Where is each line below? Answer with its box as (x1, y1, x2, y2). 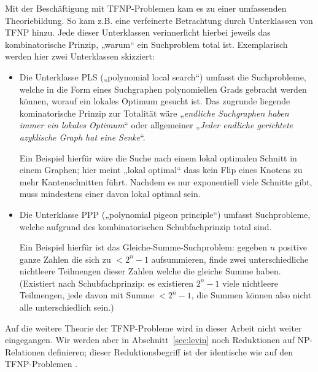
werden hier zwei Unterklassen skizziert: (5, 50, 155, 63)
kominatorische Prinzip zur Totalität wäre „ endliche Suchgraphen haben (19, 106, 289, 119)
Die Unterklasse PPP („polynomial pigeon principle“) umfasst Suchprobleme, (19, 207, 311, 220)
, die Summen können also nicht (191, 289, 312, 301)
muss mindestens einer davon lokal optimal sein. (19, 187, 201, 200)
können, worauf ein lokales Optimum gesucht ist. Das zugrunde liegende (19, 95, 290, 107)
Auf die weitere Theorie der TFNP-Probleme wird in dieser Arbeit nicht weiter (5, 321, 302, 334)
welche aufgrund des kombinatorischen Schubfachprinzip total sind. (19, 220, 272, 233)
